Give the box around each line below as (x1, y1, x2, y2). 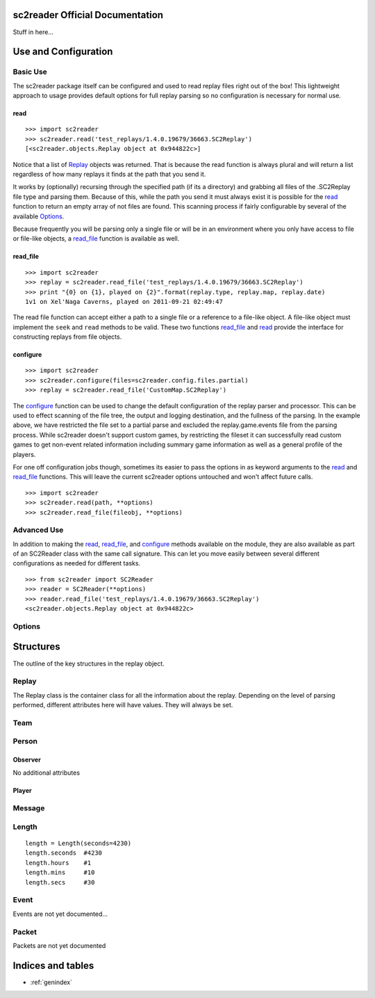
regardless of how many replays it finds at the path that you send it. (12, 170, 206, 179)
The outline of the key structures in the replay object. (12, 659, 165, 668)
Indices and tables (12, 960, 94, 972)
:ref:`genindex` (30, 978, 73, 986)
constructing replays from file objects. (12, 332, 122, 341)
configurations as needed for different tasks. (12, 559, 141, 568)
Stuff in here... (12, 28, 53, 36)
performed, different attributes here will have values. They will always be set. (12, 701, 233, 709)
